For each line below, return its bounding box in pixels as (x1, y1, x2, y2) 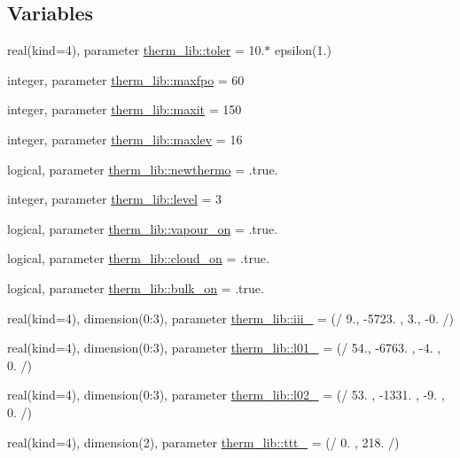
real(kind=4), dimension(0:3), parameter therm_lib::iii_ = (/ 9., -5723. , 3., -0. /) (7, 308, 454, 327)
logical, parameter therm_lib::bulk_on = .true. (7, 278, 264, 297)
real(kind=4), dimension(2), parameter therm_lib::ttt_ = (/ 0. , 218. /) (7, 432, 400, 451)
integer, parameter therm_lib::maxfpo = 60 (7, 70, 245, 89)
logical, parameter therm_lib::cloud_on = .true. (7, 249, 269, 268)
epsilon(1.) (275, 41, 331, 59)
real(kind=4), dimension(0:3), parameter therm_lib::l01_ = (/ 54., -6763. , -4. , (7, 338, 441, 357)
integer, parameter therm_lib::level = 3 (7, 190, 222, 208)
